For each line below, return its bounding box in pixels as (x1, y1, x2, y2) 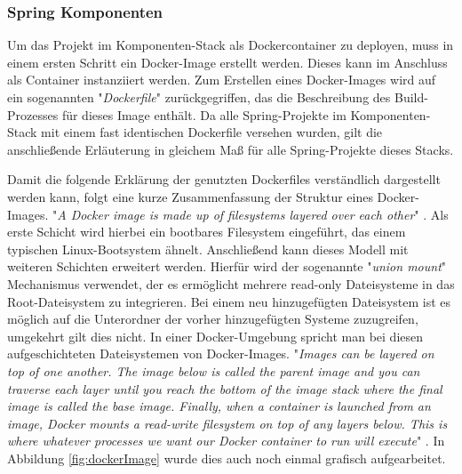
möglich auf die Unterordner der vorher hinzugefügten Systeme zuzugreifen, (7, 309, 418, 328)
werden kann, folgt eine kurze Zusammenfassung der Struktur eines (7, 187, 373, 205)
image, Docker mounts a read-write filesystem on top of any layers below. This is (7, 414, 448, 432)
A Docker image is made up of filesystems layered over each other (57, 205, 415, 223)
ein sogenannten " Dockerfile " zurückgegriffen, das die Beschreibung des (7, 88, 391, 106)
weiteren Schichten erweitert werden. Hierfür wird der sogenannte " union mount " (7, 257, 447, 276)
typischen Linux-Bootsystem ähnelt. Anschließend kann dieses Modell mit (7, 239, 409, 258)
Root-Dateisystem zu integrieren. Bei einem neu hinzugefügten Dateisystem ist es (7, 292, 451, 310)
